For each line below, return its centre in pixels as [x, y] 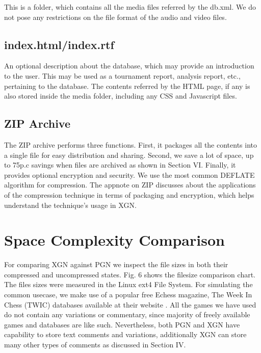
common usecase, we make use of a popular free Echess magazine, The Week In [128, 295]
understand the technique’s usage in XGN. [70, 205]
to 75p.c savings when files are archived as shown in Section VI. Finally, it [120, 165]
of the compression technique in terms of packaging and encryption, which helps [129, 194]
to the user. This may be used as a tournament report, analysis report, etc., [122, 75]
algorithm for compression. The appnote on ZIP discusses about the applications [130, 185]
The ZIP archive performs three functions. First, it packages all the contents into [131, 144]
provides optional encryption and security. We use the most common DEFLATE [129, 174]
